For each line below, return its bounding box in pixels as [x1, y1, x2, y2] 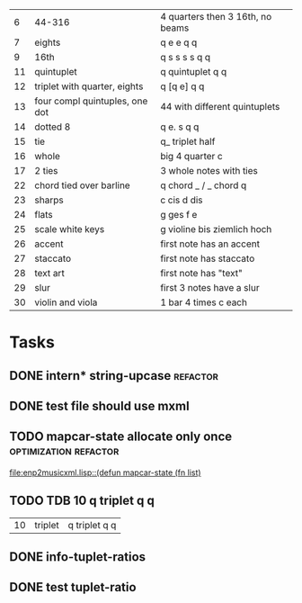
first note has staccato [160, 252, 255, 265]
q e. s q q [160, 121, 200, 133]
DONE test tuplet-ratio [9, 580, 137, 595]
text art [34, 267, 65, 279]
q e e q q [160, 36, 198, 49]
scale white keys [34, 223, 105, 235]
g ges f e [160, 209, 198, 220]
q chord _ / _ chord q [160, 179, 247, 192]
